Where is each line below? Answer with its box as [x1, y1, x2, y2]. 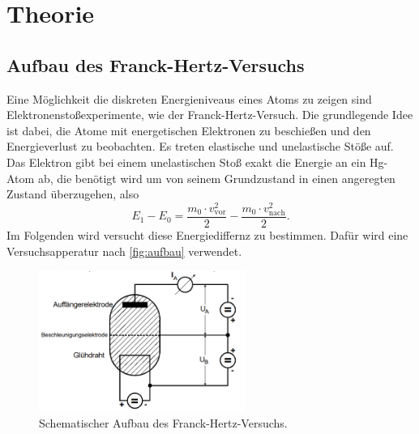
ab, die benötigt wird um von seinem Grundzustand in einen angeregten [37, 169, 395, 186]
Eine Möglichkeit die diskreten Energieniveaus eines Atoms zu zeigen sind [6, 90, 372, 107]
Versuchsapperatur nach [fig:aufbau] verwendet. [6, 242, 242, 259]
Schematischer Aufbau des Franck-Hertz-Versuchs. [39, 415, 288, 432]
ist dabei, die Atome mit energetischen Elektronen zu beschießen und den [6, 121, 371, 138]
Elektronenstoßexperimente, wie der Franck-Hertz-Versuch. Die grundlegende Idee [6, 106, 413, 123]
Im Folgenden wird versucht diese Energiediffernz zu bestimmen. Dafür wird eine [6, 227, 408, 243]
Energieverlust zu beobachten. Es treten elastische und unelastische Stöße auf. [6, 138, 394, 155]
